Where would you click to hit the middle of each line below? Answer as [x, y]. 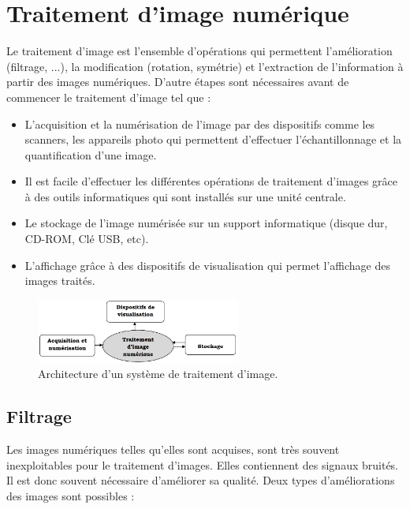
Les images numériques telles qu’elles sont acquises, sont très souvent [173, 449]
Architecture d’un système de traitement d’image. [158, 374]
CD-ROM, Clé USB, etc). [87, 239]
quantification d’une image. [91, 154]
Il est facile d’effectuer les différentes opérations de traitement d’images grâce [211, 181]
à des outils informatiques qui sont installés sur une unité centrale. [185, 196]
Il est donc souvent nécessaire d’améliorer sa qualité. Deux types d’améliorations [201, 480]
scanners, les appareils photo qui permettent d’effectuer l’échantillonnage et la [213, 139]
